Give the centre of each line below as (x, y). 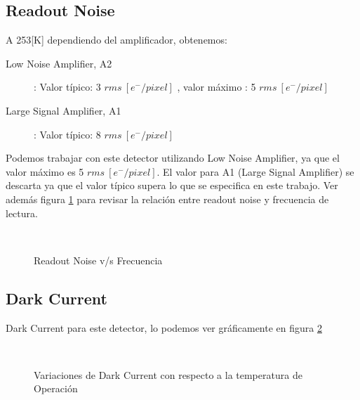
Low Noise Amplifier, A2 (59, 63)
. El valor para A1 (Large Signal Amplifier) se (255, 171)
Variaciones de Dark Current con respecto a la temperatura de (168, 374)
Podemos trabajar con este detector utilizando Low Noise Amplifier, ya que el (173, 158)
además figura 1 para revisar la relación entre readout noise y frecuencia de (167, 199)
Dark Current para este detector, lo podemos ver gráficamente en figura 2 (164, 327)
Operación (56, 388)
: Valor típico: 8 (67, 134)
